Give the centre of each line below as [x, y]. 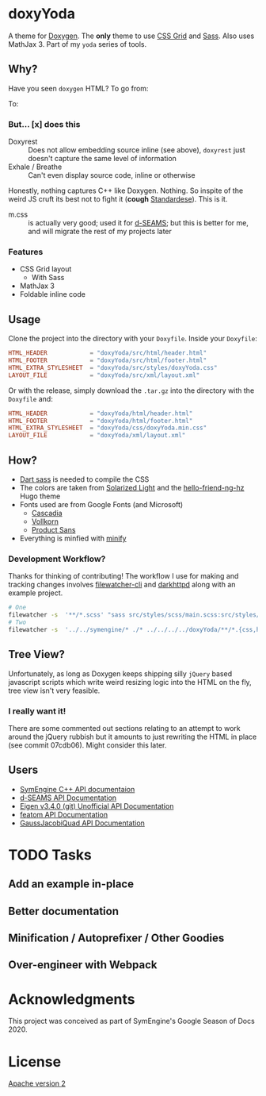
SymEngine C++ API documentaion [77, 789]
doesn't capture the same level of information [102, 159]
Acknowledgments [72, 999]
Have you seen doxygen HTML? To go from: [78, 88]
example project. [36, 593]
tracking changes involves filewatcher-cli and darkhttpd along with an [122, 585]
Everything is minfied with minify [73, 538]
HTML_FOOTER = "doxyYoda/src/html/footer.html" [108, 361]
